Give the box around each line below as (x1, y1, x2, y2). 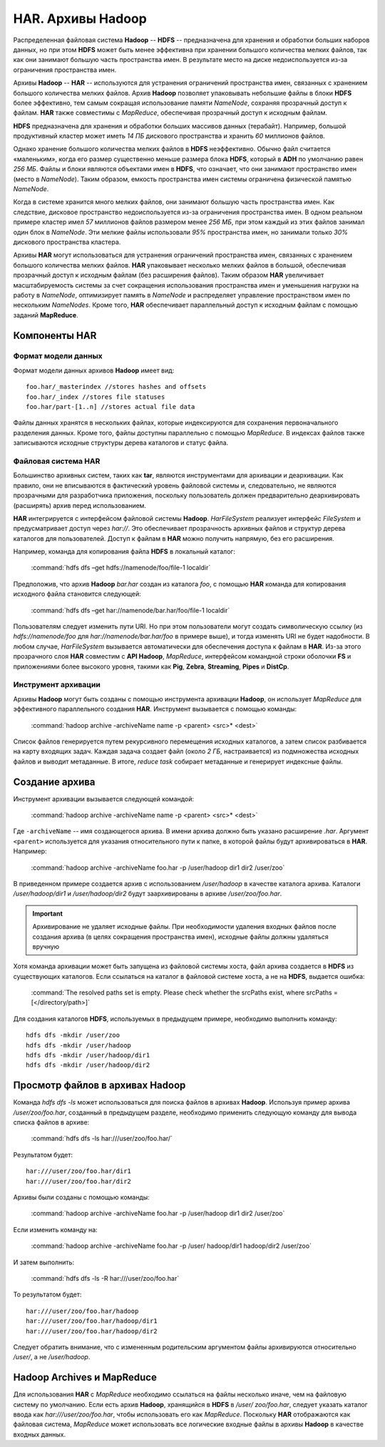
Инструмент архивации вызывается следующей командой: (13, 794, 195, 803)
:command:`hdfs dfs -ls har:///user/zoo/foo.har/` (31, 1134, 173, 1143)
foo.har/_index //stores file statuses (26, 392, 165, 401)
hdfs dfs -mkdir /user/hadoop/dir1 (26, 1051, 150, 1060)
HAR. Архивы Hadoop (13, 11, 148, 26)
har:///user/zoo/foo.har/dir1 (26, 1167, 132, 1175)
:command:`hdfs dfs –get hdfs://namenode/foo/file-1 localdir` (31, 564, 211, 572)
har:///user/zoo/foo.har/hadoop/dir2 (26, 1327, 158, 1335)
